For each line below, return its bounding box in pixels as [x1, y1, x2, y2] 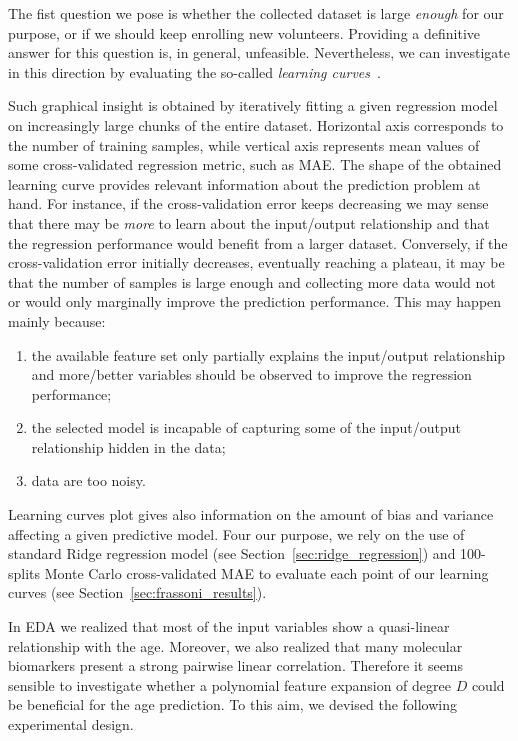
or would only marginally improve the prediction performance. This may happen [8, 291, 502, 312]
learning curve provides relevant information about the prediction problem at [8, 173, 481, 194]
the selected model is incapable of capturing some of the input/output [31, 417, 462, 438]
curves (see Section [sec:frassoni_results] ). [8, 582, 267, 603]
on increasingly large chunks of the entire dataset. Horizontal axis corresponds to [8, 114, 504, 135]
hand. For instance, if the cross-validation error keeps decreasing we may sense [8, 193, 489, 214]
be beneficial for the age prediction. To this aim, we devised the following [8, 694, 458, 715]
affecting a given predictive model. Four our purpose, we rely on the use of [8, 523, 465, 544]
